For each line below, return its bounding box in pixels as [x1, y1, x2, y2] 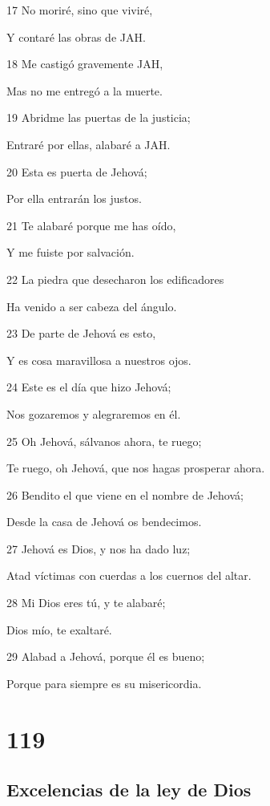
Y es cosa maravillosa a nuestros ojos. [6, 351, 191, 368]
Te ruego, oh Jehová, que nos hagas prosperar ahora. [6, 460, 265, 476]
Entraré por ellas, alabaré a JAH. [6, 136, 171, 152]
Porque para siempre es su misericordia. [6, 674, 202, 691]
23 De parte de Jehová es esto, [6, 325, 156, 342]
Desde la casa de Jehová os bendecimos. [6, 513, 202, 530]
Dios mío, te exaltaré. [6, 621, 112, 638]
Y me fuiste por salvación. [6, 244, 135, 261]
